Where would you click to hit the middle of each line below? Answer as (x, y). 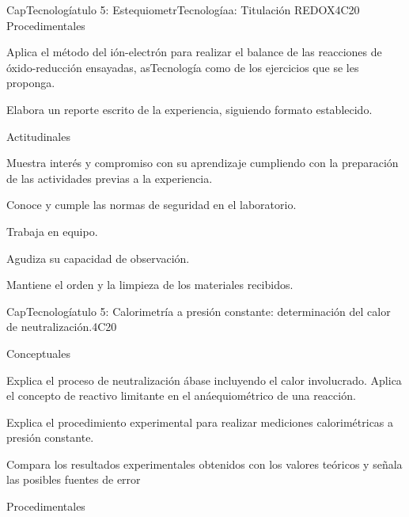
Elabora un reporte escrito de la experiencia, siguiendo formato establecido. (189, 109)
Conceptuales (38, 353)
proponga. (31, 83)
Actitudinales (38, 136)
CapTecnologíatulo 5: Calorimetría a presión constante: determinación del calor (199, 311)
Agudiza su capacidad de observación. (98, 258)
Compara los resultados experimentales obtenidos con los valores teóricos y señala (204, 464)
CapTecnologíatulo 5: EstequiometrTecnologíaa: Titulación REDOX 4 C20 (183, 10)
